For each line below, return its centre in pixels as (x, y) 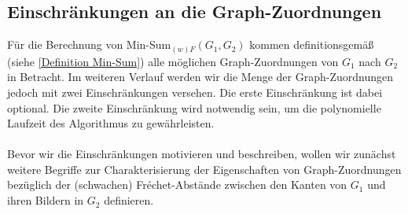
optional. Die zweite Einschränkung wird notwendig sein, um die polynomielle (194, 107)
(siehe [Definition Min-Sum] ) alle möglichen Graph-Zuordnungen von (173, 61)
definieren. (129, 200)
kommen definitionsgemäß (312, 44)
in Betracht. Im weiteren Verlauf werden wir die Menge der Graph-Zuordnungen (200, 77)
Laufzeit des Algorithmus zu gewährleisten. (111, 123)
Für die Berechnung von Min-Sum (89, 44)
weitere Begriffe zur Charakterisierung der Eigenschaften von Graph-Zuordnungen (204, 169)
